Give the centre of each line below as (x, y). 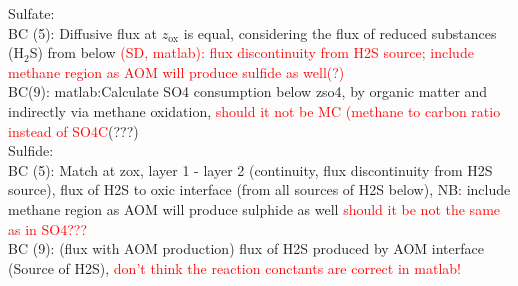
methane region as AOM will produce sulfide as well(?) (176, 71)
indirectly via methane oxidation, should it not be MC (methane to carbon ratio (254, 110)
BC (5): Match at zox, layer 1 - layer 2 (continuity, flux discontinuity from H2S (250, 169)
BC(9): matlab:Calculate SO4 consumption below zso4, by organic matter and (248, 91)
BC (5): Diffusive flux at (83, 32)
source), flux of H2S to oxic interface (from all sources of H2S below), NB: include (259, 189)
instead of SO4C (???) (73, 130)
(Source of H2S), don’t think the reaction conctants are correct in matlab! (234, 267)
